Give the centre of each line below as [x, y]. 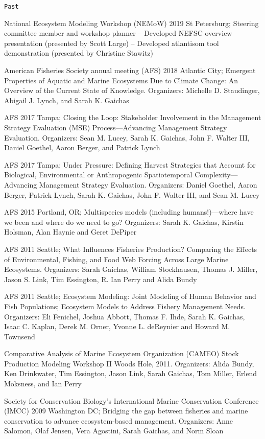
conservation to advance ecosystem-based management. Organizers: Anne [119, 420]
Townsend [20, 336]
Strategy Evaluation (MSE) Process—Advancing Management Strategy [116, 127]
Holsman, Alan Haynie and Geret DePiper [70, 232]
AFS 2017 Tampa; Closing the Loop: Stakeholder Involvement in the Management [133, 117]
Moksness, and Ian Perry [43, 384]
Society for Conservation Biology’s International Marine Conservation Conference [131, 400]
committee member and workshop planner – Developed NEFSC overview [118, 33]
